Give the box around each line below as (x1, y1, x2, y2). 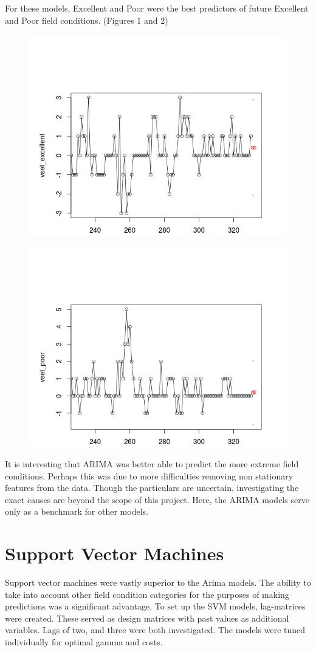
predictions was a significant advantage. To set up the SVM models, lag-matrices (5, 600, 306, 613)
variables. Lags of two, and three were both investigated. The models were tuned (5, 623, 306, 636)
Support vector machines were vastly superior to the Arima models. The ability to (5, 576, 311, 588)
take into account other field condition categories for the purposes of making (5, 588, 289, 600)
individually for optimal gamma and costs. (5, 635, 163, 648)
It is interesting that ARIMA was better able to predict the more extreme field (5, 457, 299, 470)
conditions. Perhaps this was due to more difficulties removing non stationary (5, 469, 294, 482)
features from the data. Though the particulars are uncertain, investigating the (5, 481, 299, 494)
